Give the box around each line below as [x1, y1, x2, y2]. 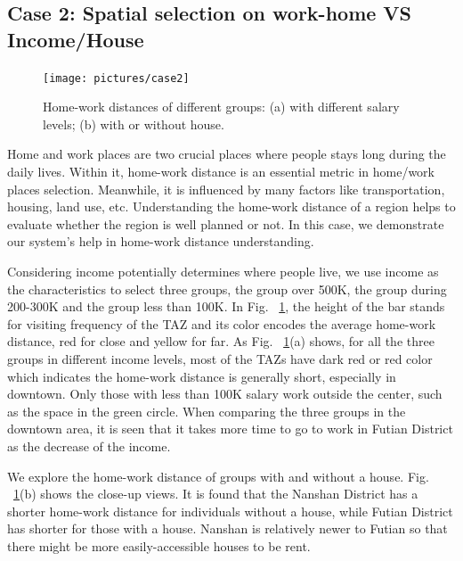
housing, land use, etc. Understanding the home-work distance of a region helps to [7, 197, 456, 216]
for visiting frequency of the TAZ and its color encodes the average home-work [7, 314, 436, 333]
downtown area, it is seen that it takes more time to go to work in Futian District [7, 419, 453, 438]
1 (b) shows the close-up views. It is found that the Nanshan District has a [13, 484, 418, 503]
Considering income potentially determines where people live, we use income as [7, 262, 439, 280]
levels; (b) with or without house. [43, 114, 224, 133]
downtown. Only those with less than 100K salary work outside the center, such [7, 384, 443, 403]
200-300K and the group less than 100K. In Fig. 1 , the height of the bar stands [7, 297, 445, 316]
